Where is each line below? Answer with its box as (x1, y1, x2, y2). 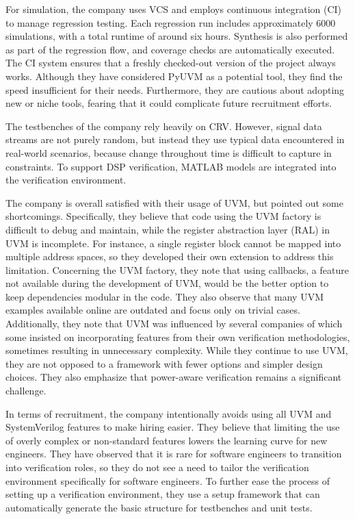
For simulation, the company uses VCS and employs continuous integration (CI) (5, 2, 342, 16)
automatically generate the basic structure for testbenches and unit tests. (5, 500, 313, 514)
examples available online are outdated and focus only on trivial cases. (5, 303, 300, 317)
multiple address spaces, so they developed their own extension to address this (5, 249, 334, 264)
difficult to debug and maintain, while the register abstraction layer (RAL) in (5, 222, 330, 236)
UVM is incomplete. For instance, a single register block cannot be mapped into (5, 236, 341, 250)
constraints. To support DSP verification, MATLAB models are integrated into (5, 159, 337, 173)
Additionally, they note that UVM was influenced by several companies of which (5, 316, 343, 331)
